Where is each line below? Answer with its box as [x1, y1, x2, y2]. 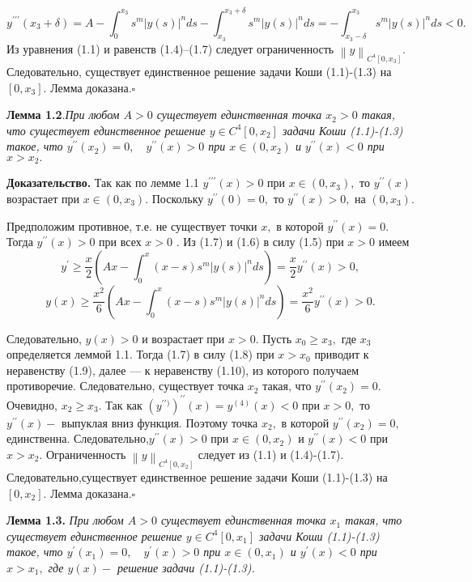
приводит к [314, 346, 369, 363]
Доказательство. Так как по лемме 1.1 [6, 174, 199, 191]
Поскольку [151, 189, 204, 206]
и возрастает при [142, 329, 225, 346]
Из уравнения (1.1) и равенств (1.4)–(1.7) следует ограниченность [6, 40, 334, 57]
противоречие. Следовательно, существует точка [6, 377, 245, 394]
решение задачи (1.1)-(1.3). [117, 559, 255, 576]
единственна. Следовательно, [6, 430, 149, 447]
